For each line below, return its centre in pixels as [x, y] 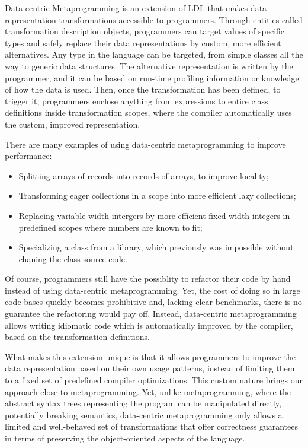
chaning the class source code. [73, 258]
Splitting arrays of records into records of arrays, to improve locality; [144, 175]
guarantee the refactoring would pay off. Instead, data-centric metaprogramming [151, 314]
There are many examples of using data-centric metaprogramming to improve [145, 144]
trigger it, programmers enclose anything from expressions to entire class [137, 101]
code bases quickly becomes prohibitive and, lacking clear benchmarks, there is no [153, 302]
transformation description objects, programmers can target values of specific [145, 31]
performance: [28, 156]
